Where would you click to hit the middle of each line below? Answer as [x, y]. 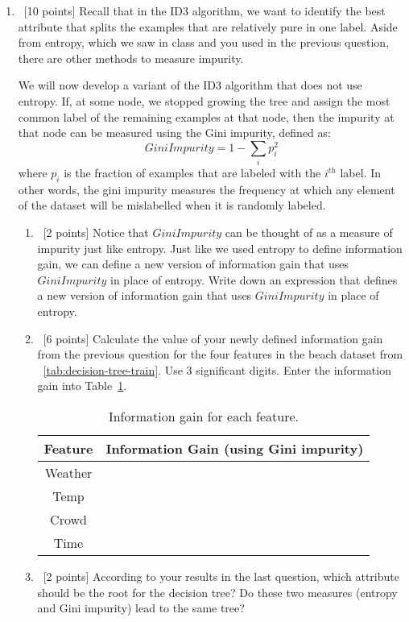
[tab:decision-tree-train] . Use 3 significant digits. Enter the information [217, 369]
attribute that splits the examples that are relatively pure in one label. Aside [208, 26]
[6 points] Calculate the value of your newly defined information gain [213, 338]
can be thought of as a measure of [309, 232]
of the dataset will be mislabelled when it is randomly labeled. [172, 205]
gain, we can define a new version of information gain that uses [193, 264]
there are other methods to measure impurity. [131, 58]
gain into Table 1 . [82, 386]
